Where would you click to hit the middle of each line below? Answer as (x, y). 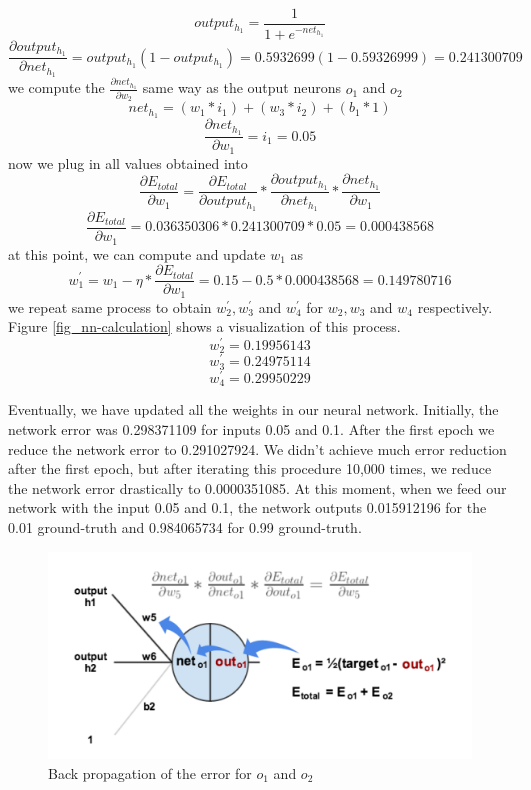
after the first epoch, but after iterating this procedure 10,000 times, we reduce (250, 468)
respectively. (455, 306)
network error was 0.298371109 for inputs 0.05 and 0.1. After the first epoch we (251, 428)
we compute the (56, 87)
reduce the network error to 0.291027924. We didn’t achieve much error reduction (257, 448)
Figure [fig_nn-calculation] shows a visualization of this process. (204, 326)
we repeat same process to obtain (110, 306)
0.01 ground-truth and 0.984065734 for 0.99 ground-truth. (185, 526)
